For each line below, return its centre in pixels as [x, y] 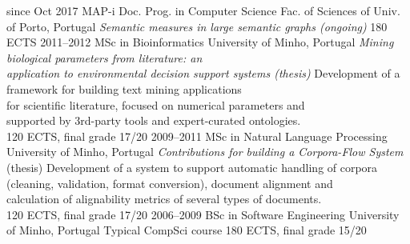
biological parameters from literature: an [105, 57]
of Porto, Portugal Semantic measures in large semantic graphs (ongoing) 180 [197, 26]
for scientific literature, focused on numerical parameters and [156, 104]
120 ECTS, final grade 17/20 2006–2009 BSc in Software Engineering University [203, 214]
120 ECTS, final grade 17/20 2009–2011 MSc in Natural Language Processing [197, 136]
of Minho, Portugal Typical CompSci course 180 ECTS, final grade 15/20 [187, 230]
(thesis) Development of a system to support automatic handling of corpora [192, 167]
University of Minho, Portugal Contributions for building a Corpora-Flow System [205, 152]
